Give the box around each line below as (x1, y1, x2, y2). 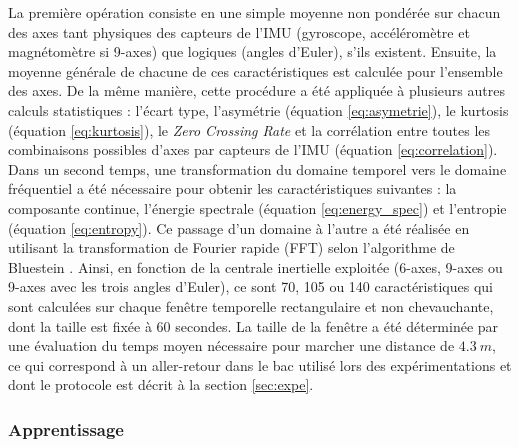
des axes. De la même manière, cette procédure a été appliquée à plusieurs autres (8, 80, 505, 101)
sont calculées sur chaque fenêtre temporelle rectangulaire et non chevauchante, (8, 295, 494, 316)
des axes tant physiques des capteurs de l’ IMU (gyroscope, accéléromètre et (8, 21, 470, 42)
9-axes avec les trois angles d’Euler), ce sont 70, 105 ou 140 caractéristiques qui (8, 276, 493, 297)
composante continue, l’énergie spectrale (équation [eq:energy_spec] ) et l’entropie (8, 197, 507, 218)
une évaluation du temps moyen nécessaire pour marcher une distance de (8, 335, 455, 356)
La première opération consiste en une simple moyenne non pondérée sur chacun (8, 2, 501, 22)
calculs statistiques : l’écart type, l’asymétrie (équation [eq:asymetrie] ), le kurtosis (8, 99, 509, 120)
